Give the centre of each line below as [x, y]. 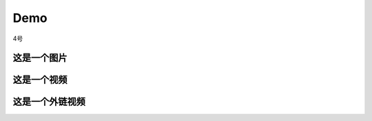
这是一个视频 [40, 80]
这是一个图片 [40, 58]
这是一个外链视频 [49, 102]
